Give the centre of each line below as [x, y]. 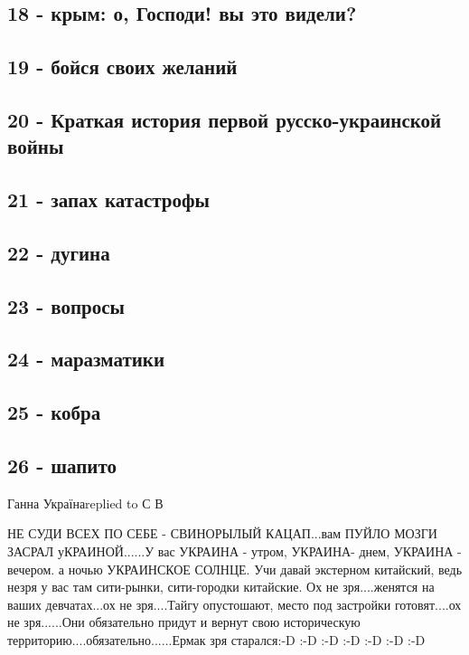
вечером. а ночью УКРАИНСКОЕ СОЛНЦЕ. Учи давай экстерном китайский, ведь [235, 569]
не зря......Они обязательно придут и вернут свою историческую [184, 622]
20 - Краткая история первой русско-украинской [225, 119]
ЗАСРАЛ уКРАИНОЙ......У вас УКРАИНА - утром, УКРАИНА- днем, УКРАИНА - [234, 551]
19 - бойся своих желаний [122, 66]
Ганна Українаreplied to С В [85, 503]
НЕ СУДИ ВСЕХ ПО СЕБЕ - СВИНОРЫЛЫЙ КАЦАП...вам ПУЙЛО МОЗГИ [222, 533]
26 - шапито [62, 465]
